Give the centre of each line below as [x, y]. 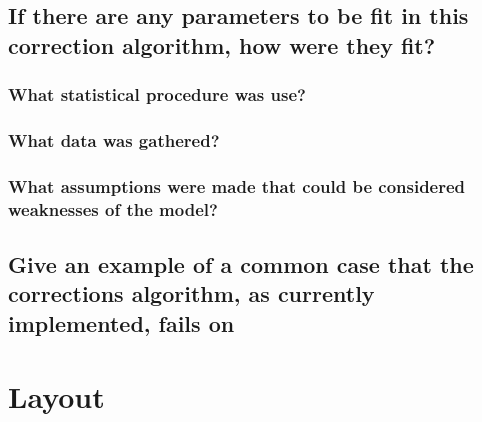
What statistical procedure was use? [157, 94]
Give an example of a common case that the [241, 264]
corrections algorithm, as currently [191, 293]
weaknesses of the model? [113, 208]
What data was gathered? [114, 139]
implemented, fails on [121, 322]
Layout [56, 396]
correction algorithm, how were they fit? [222, 44]
